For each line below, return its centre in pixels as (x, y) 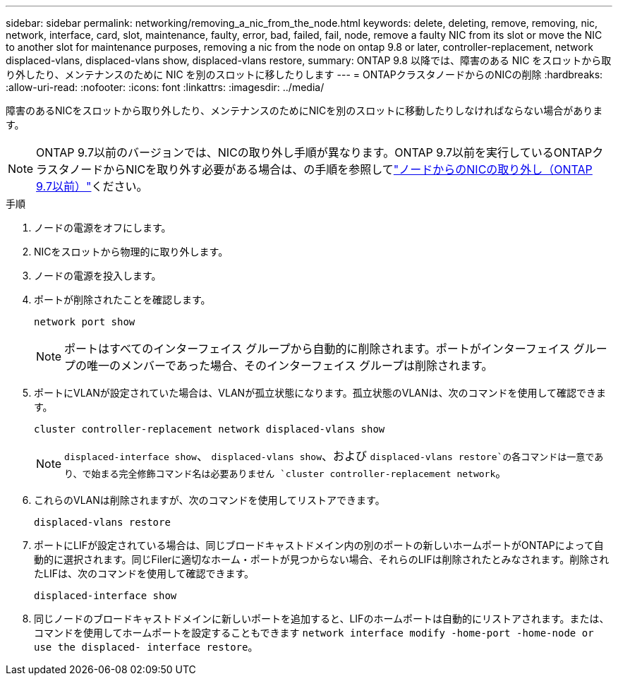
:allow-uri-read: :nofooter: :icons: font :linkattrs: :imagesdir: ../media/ (165, 87)
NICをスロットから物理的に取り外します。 (131, 252)
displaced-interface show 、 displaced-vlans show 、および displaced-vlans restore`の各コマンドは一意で (329, 456)
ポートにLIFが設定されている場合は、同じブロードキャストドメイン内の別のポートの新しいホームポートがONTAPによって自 (319, 545)
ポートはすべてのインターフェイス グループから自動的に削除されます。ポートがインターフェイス (317, 349)
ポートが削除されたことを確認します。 (122, 300)
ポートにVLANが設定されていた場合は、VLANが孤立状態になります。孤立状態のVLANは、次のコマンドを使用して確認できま (320, 393)
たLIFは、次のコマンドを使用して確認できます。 (144, 573)
